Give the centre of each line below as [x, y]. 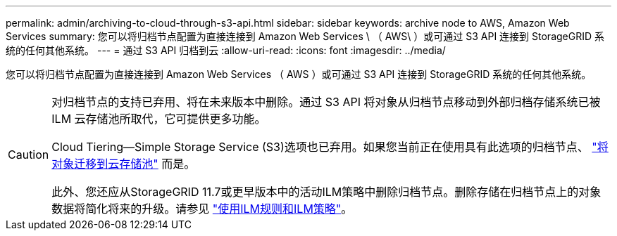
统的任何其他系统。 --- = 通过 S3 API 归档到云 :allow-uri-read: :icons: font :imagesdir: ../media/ [226, 50]
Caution [29, 155]
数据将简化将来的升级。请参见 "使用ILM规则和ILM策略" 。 [202, 209]
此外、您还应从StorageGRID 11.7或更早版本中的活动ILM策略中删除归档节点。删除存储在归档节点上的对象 [326, 192]
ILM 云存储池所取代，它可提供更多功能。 [159, 119]
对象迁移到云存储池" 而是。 [124, 164]
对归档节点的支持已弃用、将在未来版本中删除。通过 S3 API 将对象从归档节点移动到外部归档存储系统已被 [326, 102]
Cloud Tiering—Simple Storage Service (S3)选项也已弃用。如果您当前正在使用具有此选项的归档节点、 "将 [330, 147]
